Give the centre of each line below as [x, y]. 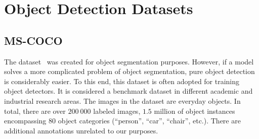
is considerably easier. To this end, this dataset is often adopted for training [122, 81]
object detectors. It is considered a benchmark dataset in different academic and [128, 91]
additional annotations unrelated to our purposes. [81, 130]
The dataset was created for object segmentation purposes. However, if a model [129, 61]
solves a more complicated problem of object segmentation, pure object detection [129, 71]
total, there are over [35, 111]
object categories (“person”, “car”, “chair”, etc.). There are [149, 121]
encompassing [25, 121]
